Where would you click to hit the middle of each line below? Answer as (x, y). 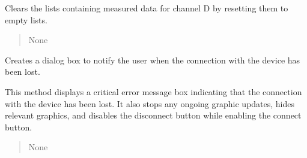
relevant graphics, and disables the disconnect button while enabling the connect (153, 115)
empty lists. (26, 19)
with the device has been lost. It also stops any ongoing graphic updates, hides (150, 103)
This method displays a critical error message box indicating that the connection (153, 91)
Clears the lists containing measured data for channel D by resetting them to (147, 8)
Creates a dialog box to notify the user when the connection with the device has (153, 60)
